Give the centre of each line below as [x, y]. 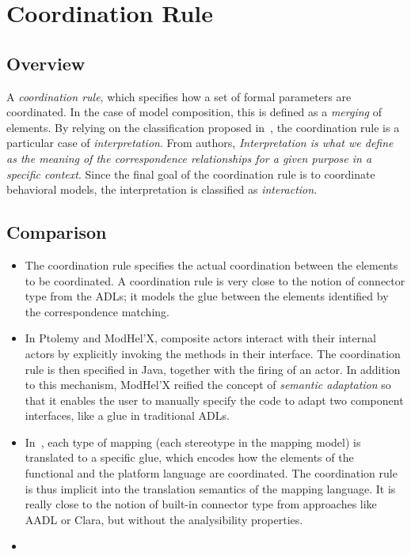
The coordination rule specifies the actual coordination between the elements [211, 264]
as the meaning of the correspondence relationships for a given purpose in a [189, 158]
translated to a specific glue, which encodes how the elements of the [189, 457]
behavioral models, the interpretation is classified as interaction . [162, 189]
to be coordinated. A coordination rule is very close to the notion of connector [215, 280]
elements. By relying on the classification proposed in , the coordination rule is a [203, 127]
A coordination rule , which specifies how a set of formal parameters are [179, 96]
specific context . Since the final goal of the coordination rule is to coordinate [191, 174]
